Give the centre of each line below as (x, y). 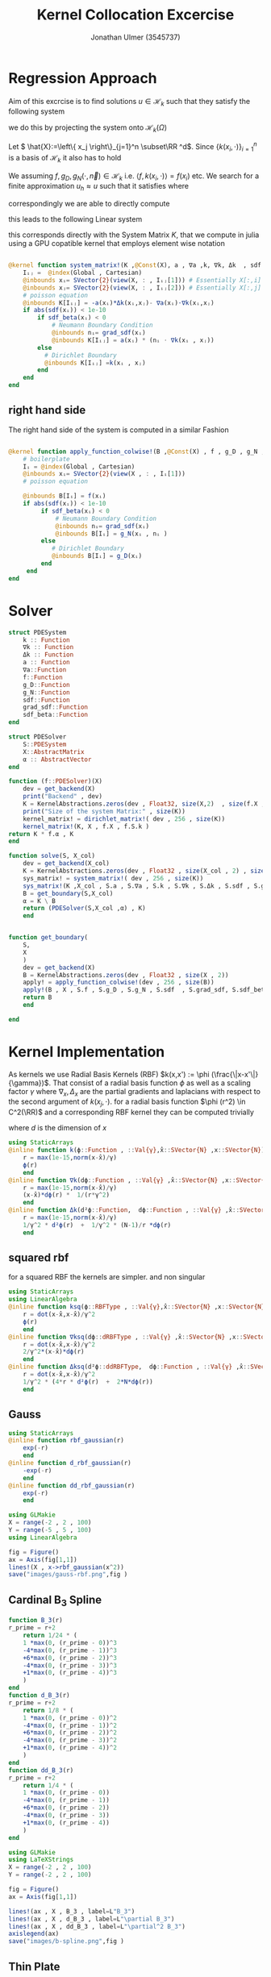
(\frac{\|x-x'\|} (235, 1074)
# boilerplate (46, 459)
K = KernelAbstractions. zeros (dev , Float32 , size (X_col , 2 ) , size (144, 871)
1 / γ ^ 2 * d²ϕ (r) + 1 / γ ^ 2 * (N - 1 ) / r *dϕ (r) (97, 1225)
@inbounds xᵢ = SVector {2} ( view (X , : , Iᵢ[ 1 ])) (104, 474)
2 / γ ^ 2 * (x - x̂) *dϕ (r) (54, 1352)
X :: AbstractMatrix (54, 751)
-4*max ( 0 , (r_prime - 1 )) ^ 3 (70, 1650)
